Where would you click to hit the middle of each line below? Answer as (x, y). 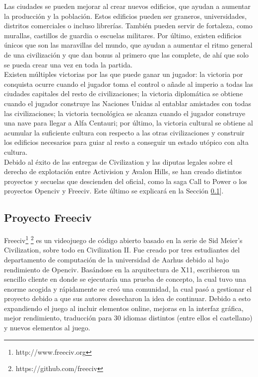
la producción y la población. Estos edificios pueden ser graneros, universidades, (126, 16)
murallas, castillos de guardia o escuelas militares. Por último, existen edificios (123, 35)
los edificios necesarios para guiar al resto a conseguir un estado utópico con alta (127, 142)
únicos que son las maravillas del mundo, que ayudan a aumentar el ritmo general (128, 45)
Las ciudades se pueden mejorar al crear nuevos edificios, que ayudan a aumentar (127, 6)
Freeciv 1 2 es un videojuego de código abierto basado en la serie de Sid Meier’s (123, 239)
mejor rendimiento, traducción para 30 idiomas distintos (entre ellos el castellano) (128, 318)
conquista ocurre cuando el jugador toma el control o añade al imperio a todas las (129, 84)
